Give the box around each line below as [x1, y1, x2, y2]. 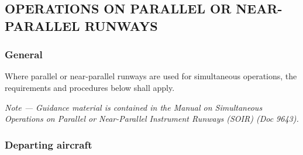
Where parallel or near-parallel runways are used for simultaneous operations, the [5, 70, 297, 82]
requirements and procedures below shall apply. [5, 81, 175, 93]
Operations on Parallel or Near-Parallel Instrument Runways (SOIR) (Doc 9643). [5, 112, 299, 125]
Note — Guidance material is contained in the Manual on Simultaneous [5, 101, 263, 113]
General [5, 47, 43, 62]
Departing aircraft [5, 137, 92, 152]
